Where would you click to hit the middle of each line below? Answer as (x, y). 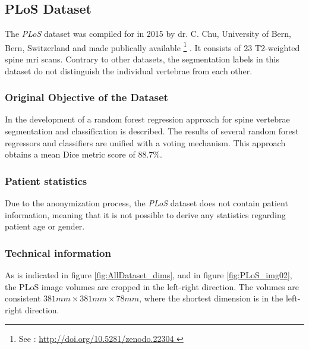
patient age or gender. (45, 226)
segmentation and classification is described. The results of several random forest (152, 131)
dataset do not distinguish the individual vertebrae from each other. (129, 70)
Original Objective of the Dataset (86, 97)
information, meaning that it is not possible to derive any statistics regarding (145, 214)
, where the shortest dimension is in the (211, 298)
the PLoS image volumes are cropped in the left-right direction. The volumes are (152, 286)
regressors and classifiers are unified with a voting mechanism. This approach (145, 142)
